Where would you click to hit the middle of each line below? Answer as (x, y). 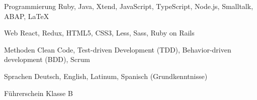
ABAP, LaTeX (27, 16)
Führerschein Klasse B (38, 93)
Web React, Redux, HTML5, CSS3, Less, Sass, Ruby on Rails (99, 33)
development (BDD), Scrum (47, 59)
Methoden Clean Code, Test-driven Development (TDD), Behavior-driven (118, 49)
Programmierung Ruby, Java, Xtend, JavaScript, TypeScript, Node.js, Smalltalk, (129, 6)
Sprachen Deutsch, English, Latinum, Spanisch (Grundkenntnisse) (106, 76)
